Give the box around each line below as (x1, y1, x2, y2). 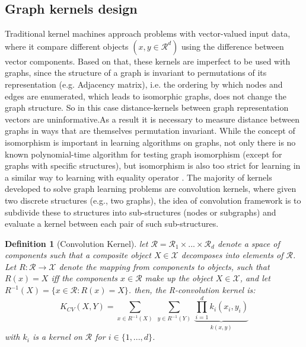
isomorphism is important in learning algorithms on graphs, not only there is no (5, 136, 296, 148)
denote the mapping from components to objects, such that (59, 260, 270, 272)
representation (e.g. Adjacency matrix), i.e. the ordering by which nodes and (5, 78, 283, 90)
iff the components (51, 272, 118, 284)
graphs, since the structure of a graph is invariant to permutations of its (5, 66, 267, 79)
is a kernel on (32, 330, 82, 343)
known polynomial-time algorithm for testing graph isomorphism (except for (5, 147, 282, 160)
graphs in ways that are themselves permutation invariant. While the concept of (5, 124, 295, 137)
